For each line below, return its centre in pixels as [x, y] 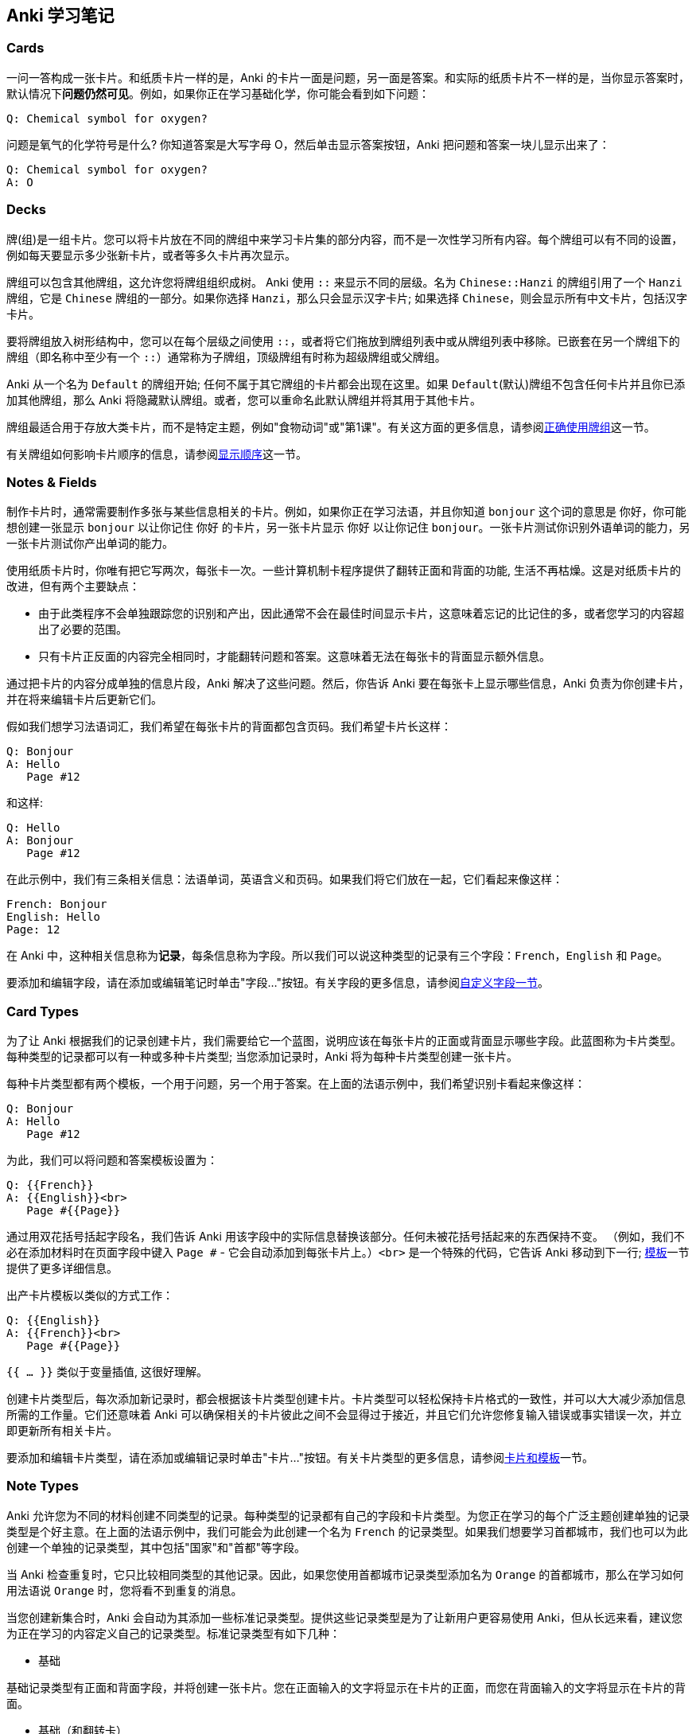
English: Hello [54, 917]
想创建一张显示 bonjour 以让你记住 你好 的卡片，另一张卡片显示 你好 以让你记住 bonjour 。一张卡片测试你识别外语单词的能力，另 [348, 528]
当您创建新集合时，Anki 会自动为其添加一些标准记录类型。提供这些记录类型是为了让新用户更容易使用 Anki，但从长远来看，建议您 [344, 1617]
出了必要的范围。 [83, 629]
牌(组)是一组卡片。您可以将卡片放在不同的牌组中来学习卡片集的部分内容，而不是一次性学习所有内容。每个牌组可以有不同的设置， [345, 239]
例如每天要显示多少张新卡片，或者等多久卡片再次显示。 [151, 255]
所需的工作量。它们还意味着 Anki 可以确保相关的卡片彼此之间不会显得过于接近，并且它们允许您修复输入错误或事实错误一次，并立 [344, 1415]
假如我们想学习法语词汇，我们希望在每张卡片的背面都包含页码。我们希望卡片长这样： [229, 727]
